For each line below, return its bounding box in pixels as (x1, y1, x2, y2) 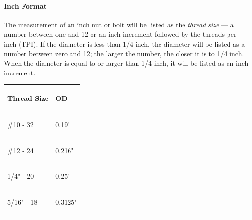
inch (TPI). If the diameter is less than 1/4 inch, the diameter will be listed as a (4, 38, 245, 49)
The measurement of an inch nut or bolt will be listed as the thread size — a (4, 19, 234, 29)
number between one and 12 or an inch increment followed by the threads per (4, 29, 237, 39)
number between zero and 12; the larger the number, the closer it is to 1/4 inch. (4, 48, 244, 58)
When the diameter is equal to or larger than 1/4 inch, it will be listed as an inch (4, 58, 249, 68)
